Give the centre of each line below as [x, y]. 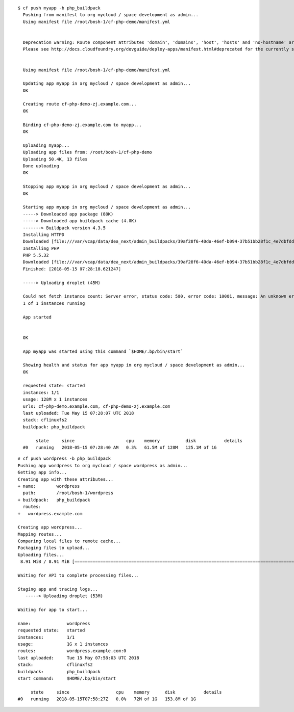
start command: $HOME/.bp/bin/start [67, 678]
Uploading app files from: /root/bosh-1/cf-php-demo [87, 152]
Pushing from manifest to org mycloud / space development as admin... [111, 15]
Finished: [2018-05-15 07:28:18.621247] [72, 269]
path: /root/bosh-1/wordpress [68, 493]
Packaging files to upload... [54, 548]
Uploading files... [41, 555]
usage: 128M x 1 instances [55, 399]
